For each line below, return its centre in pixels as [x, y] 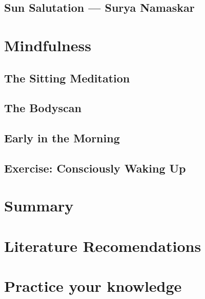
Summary [39, 206]
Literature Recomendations [103, 245]
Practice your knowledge [93, 286]
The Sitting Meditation [67, 78]
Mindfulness [48, 45]
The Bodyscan [43, 108]
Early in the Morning [62, 138]
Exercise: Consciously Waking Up [95, 168]
